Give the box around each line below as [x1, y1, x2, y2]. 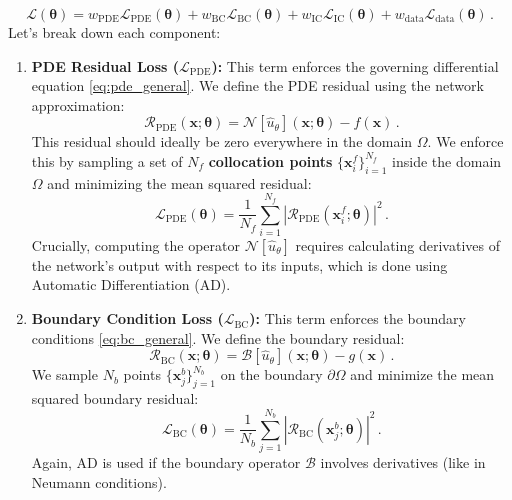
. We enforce [427, 131, 504, 152]
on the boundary [220, 364, 323, 385]
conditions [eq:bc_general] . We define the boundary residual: [31, 327, 405, 348]
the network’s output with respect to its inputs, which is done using [31, 254, 448, 275]
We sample [31, 364, 98, 385]
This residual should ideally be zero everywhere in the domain [31, 131, 413, 152]
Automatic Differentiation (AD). [31, 274, 231, 295]
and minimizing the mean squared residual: [47, 172, 312, 193]
